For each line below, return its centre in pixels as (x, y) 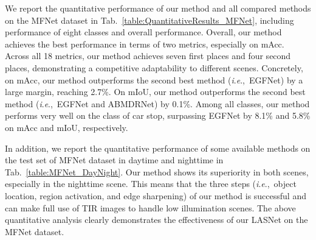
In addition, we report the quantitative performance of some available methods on (158, 148)
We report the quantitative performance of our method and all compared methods (158, 8)
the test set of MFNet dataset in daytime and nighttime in (114, 160)
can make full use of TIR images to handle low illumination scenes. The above (150, 207)
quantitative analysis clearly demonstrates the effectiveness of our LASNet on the (156, 220)
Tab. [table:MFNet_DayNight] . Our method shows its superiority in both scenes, (157, 171)
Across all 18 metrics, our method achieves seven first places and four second (148, 56)
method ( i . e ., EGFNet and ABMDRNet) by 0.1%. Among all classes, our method (157, 103)
